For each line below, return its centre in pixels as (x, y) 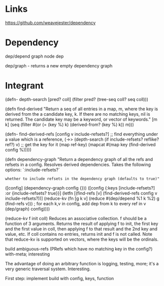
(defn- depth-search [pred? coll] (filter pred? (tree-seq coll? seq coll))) (77, 99)
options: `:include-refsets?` (33, 170)
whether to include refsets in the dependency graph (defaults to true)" (82, 179)
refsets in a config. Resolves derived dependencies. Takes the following (78, 164)
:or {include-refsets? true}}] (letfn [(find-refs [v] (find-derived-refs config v (81, 193)
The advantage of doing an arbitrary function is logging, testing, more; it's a (82, 263)
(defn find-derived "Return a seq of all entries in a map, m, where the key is (82, 109)
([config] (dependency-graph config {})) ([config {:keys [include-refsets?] (80, 188)
